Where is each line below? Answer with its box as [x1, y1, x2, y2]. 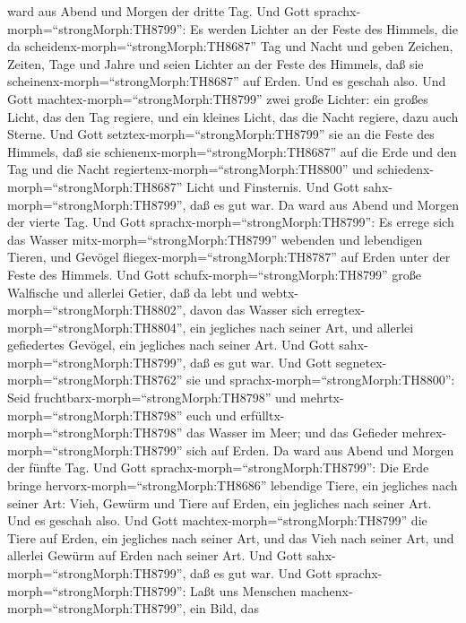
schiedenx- [376, 160, 434, 178]
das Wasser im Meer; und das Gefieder [186, 423, 398, 442]
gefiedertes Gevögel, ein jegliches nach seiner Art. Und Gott [7, 335, 335, 354]
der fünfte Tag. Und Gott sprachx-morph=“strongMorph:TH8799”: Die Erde [7, 458, 429, 477]
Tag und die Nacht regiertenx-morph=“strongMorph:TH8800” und [7, 160, 374, 178]
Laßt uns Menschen [190, 581, 297, 600]
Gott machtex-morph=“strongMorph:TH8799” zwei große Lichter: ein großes [7, 89, 428, 108]
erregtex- [316, 300, 366, 319]
